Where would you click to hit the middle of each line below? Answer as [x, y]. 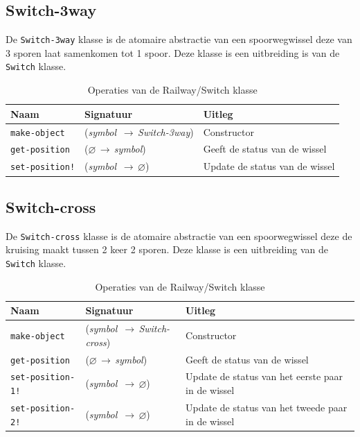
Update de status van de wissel [269, 166]
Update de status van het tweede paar [267, 408]
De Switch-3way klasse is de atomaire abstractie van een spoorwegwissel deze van [179, 39]
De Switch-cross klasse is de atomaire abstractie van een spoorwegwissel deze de [179, 235]
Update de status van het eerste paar [264, 376]
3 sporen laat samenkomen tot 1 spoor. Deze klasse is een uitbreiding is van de [173, 52]
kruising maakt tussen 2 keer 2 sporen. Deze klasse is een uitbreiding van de [167, 249]
